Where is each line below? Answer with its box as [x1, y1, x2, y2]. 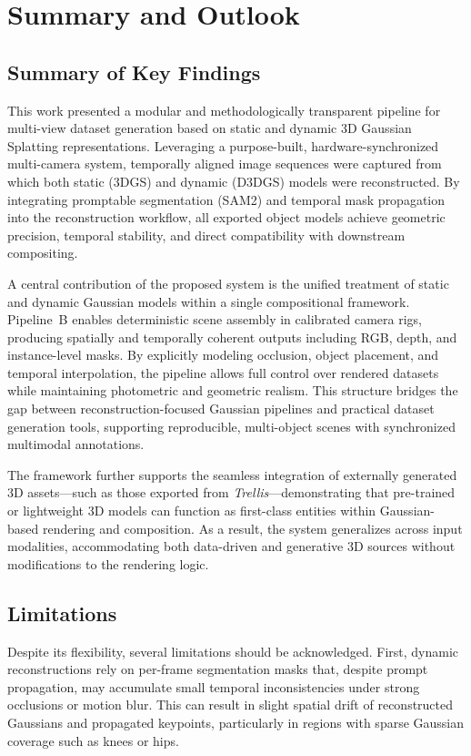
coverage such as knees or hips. [7, 730, 179, 750]
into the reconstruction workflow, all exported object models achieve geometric [7, 208, 446, 227]
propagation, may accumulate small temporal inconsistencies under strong [7, 677, 420, 696]
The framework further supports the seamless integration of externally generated [7, 465, 457, 484]
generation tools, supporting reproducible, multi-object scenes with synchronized [7, 416, 456, 435]
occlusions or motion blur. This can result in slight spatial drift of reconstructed [7, 695, 454, 714]
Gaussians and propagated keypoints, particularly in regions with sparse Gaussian [7, 713, 465, 731]
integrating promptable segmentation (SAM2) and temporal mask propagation [7, 189, 446, 209]
